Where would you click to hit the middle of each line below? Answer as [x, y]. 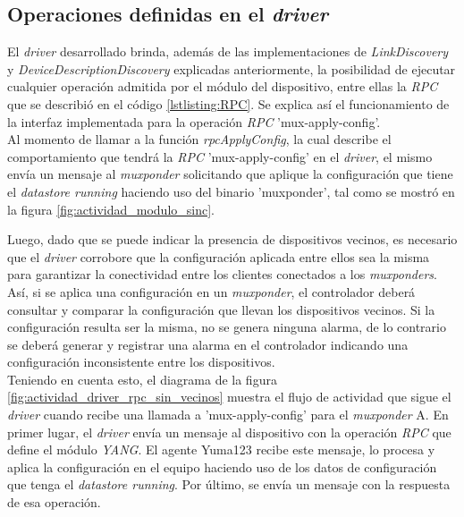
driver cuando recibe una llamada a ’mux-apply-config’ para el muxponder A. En [228, 415]
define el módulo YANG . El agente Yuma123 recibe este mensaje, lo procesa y [221, 449]
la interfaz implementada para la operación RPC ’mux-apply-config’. [194, 121]
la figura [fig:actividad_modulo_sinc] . [111, 209]
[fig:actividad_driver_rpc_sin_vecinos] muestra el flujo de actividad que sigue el [229, 397]
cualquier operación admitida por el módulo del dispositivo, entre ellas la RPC [223, 86]
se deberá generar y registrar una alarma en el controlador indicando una [208, 344]
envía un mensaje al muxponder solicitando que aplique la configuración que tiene [230, 174]
